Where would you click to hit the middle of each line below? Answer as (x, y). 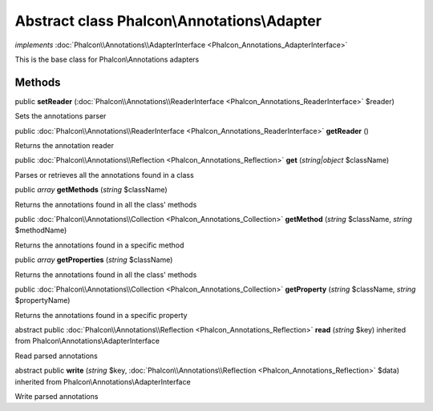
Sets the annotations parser (61, 116)
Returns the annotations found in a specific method (99, 245)
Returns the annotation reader (64, 146)
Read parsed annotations (56, 356)
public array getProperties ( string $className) (94, 260)
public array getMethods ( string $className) (91, 190)
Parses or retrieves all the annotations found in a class (104, 175)
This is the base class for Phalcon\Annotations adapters (107, 59)
